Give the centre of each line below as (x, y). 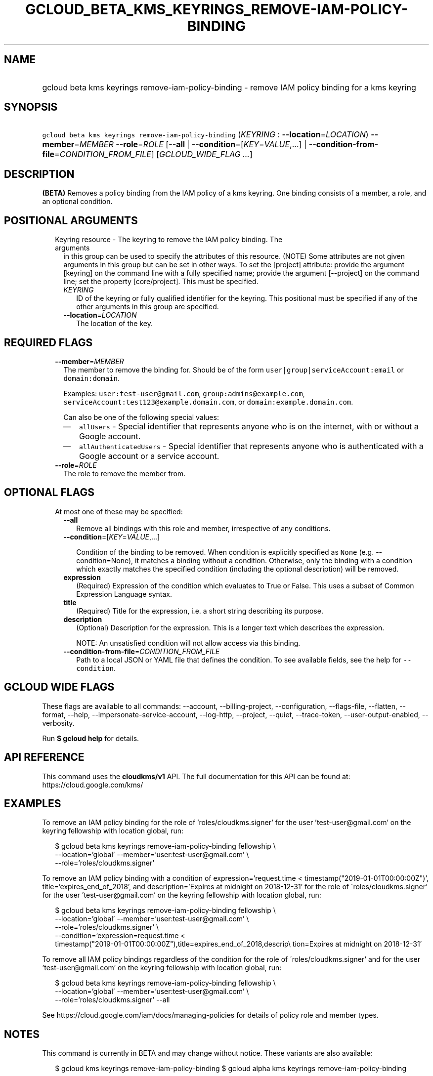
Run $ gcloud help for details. (91, 738)
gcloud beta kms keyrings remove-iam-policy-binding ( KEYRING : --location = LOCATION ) (205, 135)
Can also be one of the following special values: (141, 417)
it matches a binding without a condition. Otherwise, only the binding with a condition (274, 560)
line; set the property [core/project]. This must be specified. (161, 282)
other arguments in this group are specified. (148, 307)
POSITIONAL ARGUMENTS (71, 220)
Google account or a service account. (149, 456)
